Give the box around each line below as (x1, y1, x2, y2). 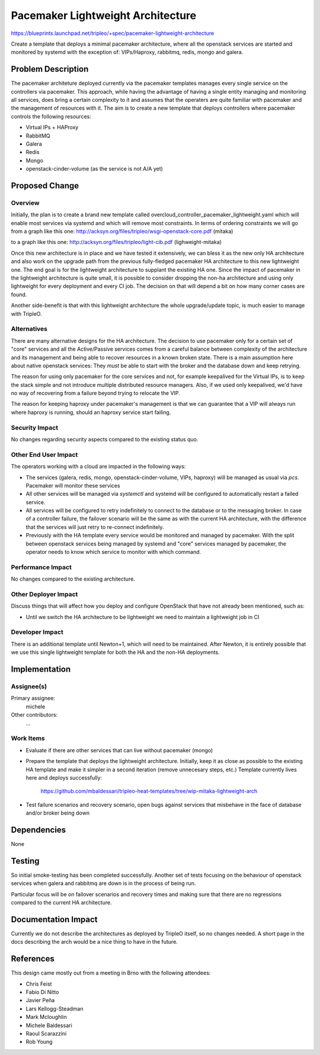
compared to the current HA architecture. (11, 899, 112, 906)
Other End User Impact (11, 450, 78, 458)
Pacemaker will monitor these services (25, 482, 121, 489)
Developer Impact (11, 628, 63, 636)
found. (11, 291, 27, 298)
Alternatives (11, 325, 47, 333)
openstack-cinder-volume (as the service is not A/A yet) (25, 165, 163, 172)
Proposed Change (11, 181, 79, 191)
